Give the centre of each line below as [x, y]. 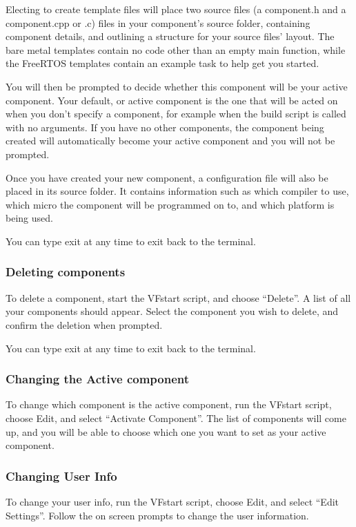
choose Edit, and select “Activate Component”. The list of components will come [176, 418]
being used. [29, 218]
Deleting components [66, 272]
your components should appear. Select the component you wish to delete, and [172, 311]
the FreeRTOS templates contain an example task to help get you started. [162, 63]
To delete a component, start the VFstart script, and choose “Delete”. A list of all [178, 297]
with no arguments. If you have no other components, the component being [165, 127]
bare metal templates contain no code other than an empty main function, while [176, 49]
